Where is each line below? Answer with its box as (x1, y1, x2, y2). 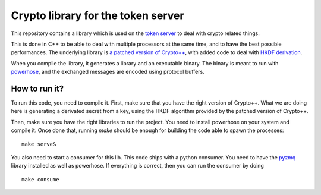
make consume (21, 176, 59, 183)
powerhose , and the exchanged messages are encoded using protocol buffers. (11, 68, 204, 76)
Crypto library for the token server (11, 9, 184, 22)
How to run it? (11, 83, 64, 93)
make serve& (21, 140, 56, 147)
